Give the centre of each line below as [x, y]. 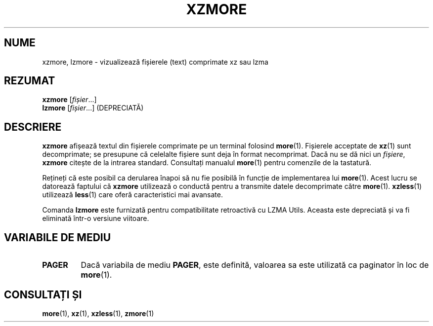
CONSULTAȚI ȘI [43, 294]
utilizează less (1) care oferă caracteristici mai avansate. [132, 195]
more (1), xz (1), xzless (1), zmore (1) [98, 313]
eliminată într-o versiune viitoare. [96, 218]
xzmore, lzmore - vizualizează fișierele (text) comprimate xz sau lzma [155, 62]
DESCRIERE [33, 127]
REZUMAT [30, 81]
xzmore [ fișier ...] [69, 100]
